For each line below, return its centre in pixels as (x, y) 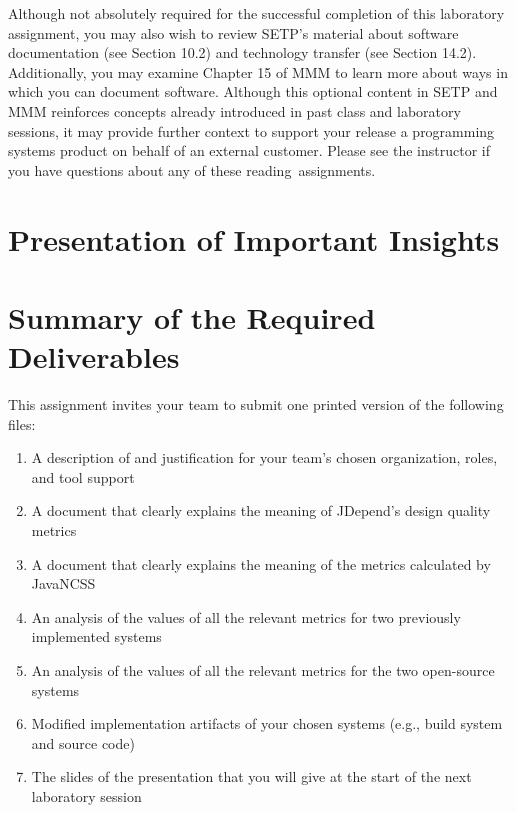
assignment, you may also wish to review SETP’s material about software (233, 32)
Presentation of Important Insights (254, 238)
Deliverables (94, 356)
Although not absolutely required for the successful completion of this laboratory (256, 13)
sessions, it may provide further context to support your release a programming (251, 130)
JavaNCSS (63, 583)
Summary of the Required (192, 316)
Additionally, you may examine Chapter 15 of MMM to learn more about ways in (258, 71)
